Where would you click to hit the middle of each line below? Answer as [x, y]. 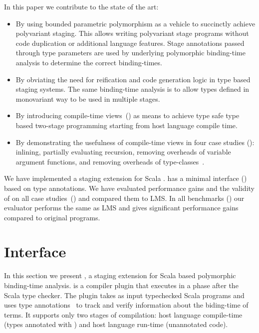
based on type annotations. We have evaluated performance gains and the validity [129, 188]
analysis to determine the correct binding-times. [89, 62]
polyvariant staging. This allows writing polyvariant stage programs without [132, 33]
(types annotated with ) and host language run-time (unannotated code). [116, 324]
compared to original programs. [52, 217]
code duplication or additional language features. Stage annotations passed [130, 43]
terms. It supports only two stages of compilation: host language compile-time [123, 314]
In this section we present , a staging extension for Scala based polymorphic [120, 275]
